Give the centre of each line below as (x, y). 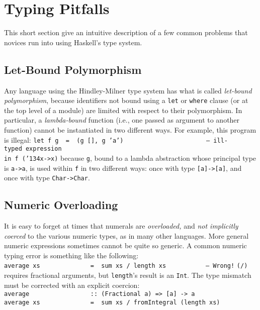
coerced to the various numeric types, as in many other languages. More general (126, 235)
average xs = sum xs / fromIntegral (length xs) (112, 302)
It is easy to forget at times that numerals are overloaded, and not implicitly (121, 226)
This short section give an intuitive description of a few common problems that (126, 32)
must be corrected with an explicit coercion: (72, 285)
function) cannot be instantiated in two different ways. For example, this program (130, 129)
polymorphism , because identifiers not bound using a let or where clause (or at (126, 100)
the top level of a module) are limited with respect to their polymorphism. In (123, 110)
